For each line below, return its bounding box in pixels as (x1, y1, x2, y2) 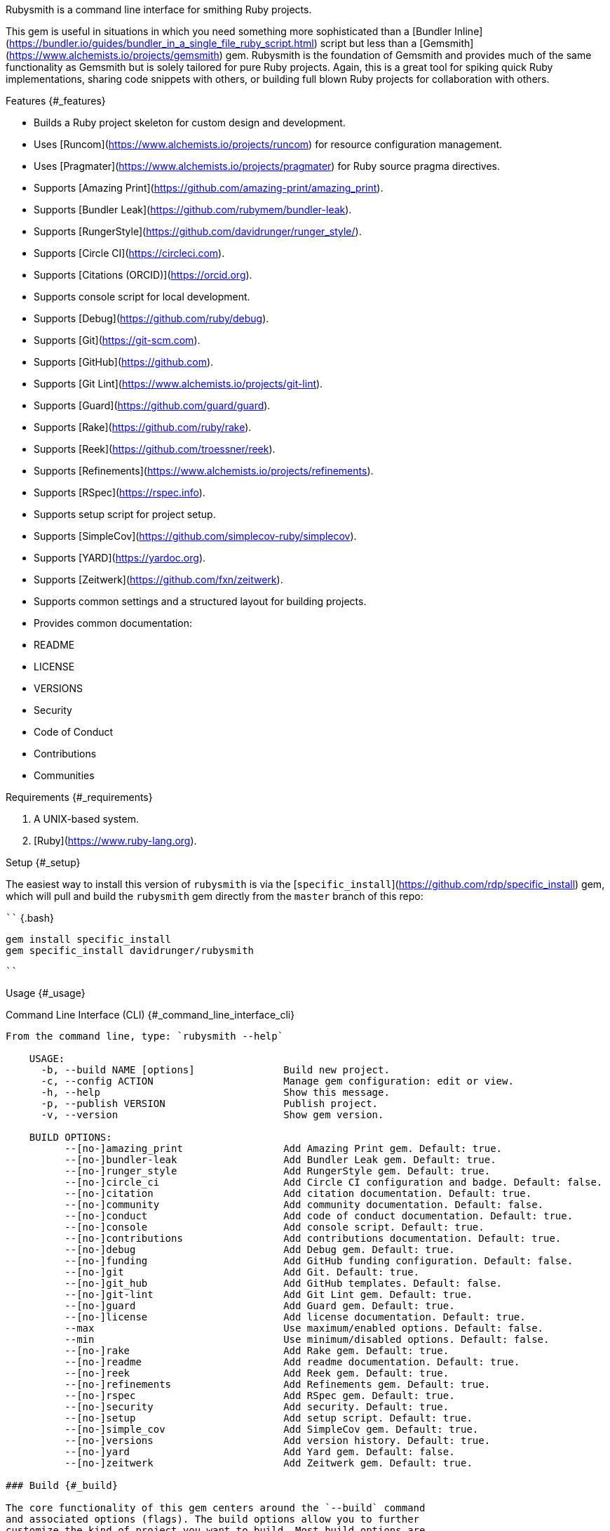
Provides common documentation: (34, 617, 193, 629)
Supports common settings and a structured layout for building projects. (34, 595, 367, 607)
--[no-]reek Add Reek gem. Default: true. (65, 1367, 449, 1379)
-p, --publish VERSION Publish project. (41, 1098, 379, 1109)
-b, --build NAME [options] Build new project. (41, 1064, 390, 1075)
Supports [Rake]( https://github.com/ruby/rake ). (34, 421, 252, 433)
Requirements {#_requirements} (6, 791, 153, 803)
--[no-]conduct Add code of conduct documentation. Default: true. (65, 1210, 574, 1221)
